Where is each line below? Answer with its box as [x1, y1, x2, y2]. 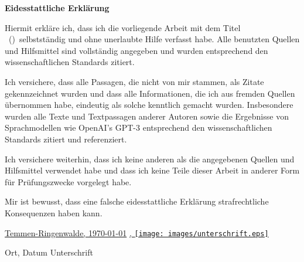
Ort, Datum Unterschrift [5, 246, 93, 258]
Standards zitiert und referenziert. [5, 132, 127, 145]
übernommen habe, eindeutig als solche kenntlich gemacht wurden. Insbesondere [5, 98, 293, 111]
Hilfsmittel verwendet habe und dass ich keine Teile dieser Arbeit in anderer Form [5, 164, 300, 176]
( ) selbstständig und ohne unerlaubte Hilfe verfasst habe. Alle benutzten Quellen [8, 33, 300, 45]
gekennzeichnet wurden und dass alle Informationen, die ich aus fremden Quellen [5, 87, 295, 99]
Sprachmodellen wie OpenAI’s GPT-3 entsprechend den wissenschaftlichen [5, 121, 272, 134]
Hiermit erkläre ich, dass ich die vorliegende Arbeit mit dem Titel [5, 21, 241, 33]
